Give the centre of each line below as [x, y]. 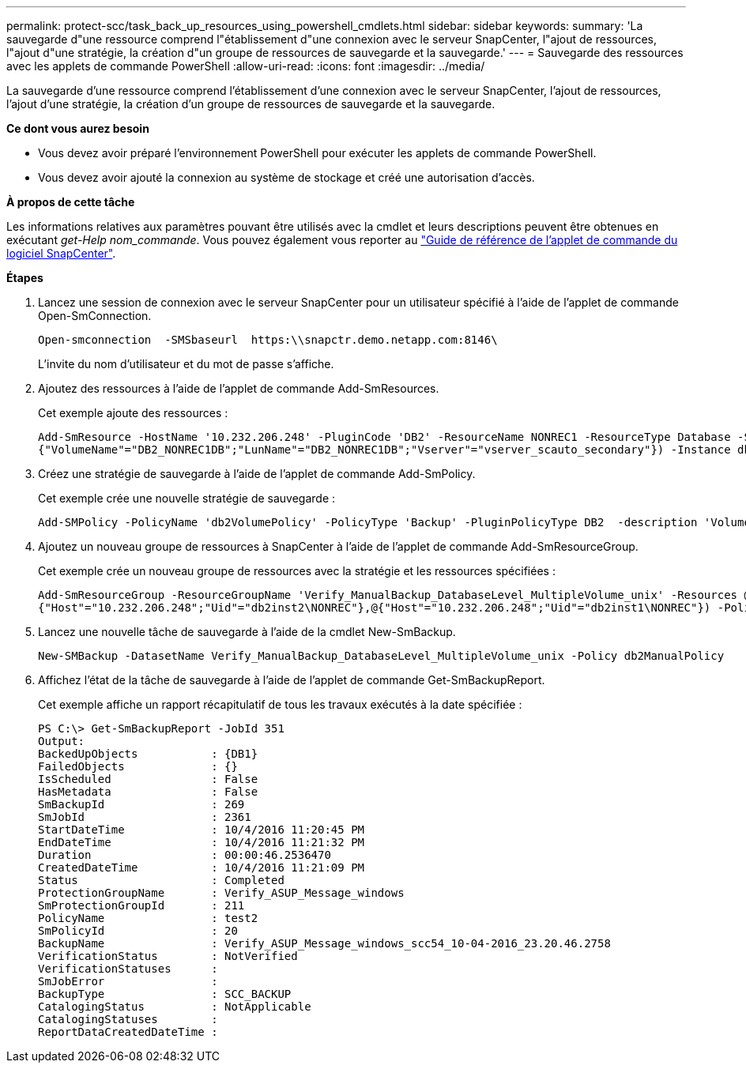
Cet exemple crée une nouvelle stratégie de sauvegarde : [187, 498]
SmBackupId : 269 [141, 804]
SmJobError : [128, 981]
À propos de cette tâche [71, 202]
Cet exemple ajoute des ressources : [133, 413]
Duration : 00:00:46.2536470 [185, 855]
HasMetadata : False [148, 792]
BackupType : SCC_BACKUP [165, 994]
